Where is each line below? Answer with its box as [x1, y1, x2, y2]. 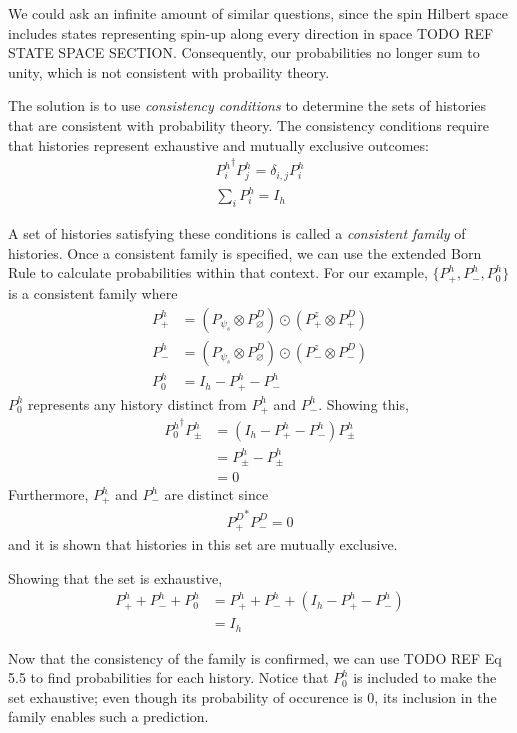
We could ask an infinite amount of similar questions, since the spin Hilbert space [8, 3, 508, 23]
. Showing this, [318, 393, 409, 414]
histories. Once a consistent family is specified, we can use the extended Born [8, 242, 482, 263]
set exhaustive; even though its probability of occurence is [8, 686, 363, 707]
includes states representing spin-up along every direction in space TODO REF [8, 22, 494, 43]
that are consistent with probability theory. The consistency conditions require [8, 114, 489, 135]
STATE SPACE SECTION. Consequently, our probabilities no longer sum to [8, 42, 480, 63]
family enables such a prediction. [8, 706, 209, 727]
